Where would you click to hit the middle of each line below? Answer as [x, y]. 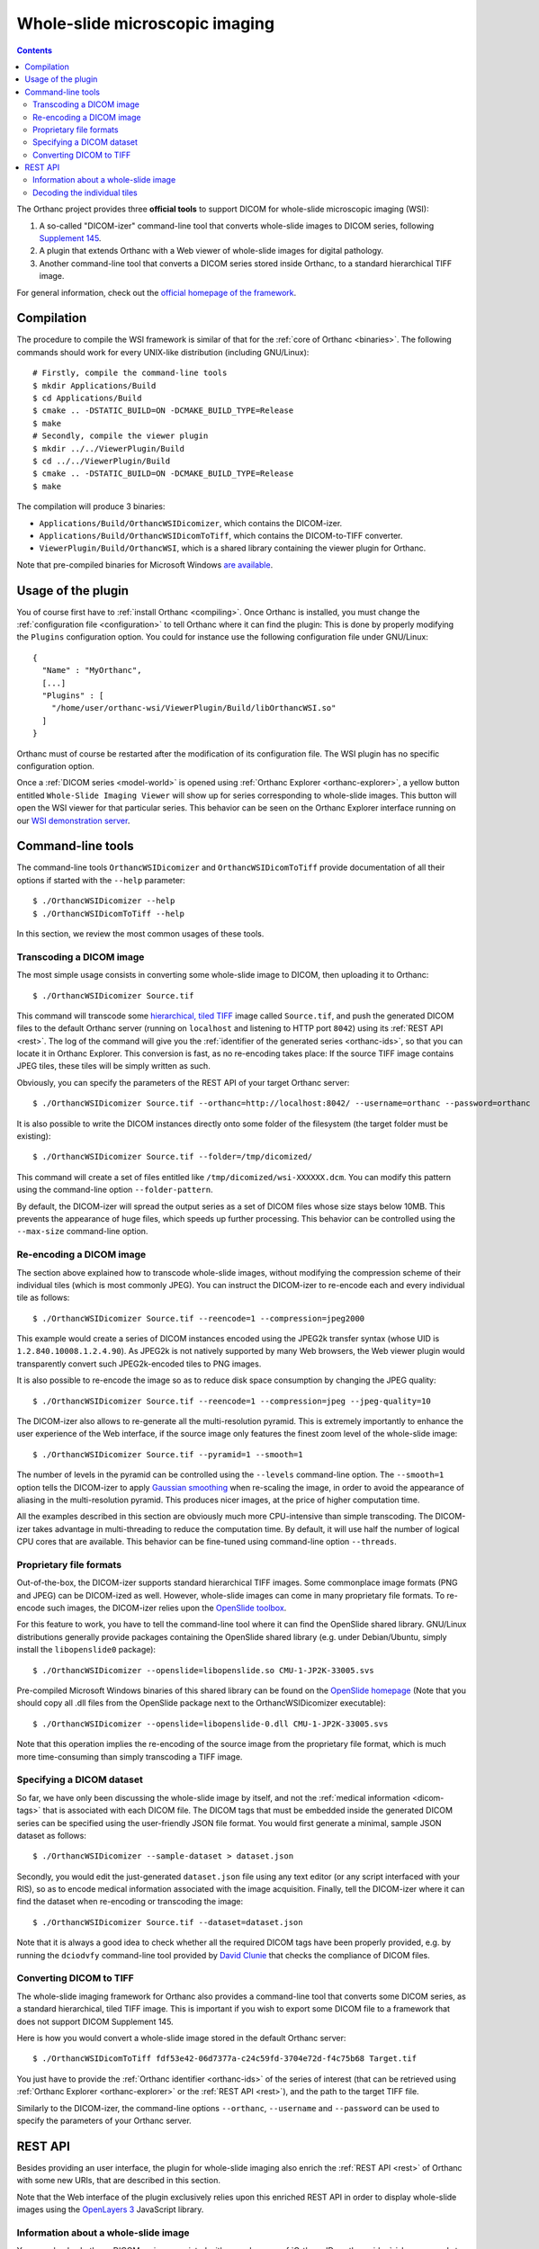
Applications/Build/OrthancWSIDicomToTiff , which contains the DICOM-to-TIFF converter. [221, 535]
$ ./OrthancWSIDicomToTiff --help [108, 914]
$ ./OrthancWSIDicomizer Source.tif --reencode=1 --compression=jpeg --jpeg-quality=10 [232, 1401]
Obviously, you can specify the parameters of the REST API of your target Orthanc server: [183, 1082]
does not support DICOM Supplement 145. [95, 2021]
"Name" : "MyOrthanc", [92, 671]
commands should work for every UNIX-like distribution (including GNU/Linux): [163, 352]
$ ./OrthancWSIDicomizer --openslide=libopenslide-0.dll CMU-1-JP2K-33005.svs [211, 1724]
